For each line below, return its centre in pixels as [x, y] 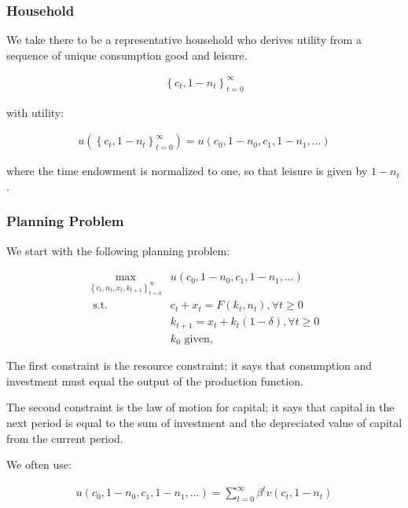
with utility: [35, 112]
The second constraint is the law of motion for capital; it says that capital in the [200, 407]
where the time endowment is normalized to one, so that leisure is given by [187, 171]
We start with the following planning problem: [118, 250]
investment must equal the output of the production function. [155, 380]
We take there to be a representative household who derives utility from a [184, 40]
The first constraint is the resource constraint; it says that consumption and [189, 365]
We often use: [39, 464]
